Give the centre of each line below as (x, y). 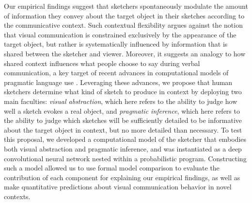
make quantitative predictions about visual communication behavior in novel (118, 187)
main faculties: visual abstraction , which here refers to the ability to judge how (121, 101)
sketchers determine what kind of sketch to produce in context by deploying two (123, 92)
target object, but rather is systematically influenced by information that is (116, 44)
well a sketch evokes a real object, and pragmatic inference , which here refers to (122, 110)
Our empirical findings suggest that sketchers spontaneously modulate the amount (126, 6)
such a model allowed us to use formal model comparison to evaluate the (112, 168)
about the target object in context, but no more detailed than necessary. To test (123, 129)
